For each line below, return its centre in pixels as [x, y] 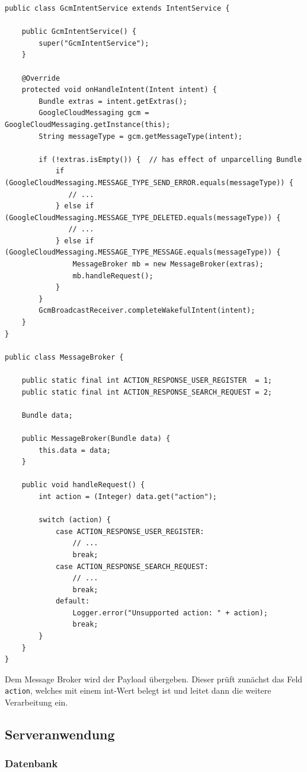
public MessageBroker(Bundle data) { [96, 438]
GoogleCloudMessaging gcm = [94, 113]
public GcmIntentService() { [79, 32]
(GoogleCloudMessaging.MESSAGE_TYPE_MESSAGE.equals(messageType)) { [143, 252]
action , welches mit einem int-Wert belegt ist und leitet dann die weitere [138, 690]
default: [73, 601]
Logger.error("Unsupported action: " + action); [170, 613]
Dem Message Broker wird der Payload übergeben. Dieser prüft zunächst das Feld [154, 679]
